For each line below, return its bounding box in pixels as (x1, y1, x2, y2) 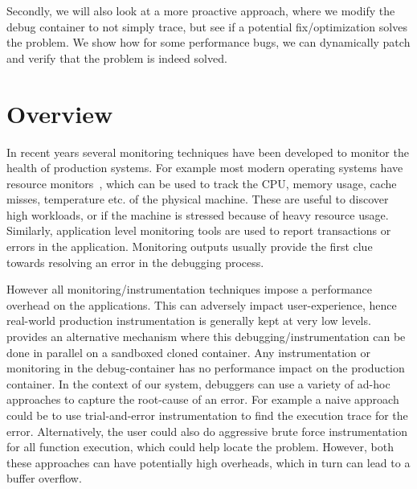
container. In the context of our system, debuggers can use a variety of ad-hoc (6, 375, 390, 392)
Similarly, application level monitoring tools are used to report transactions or (6, 222, 391, 239)
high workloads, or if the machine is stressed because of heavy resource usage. (6, 206, 389, 223)
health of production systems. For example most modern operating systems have (6, 159, 403, 176)
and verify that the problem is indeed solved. (6, 49, 227, 66)
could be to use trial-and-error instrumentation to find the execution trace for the (6, 407, 408, 423)
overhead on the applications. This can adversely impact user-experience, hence (6, 296, 397, 313)
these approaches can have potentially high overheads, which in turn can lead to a (6, 454, 411, 471)
